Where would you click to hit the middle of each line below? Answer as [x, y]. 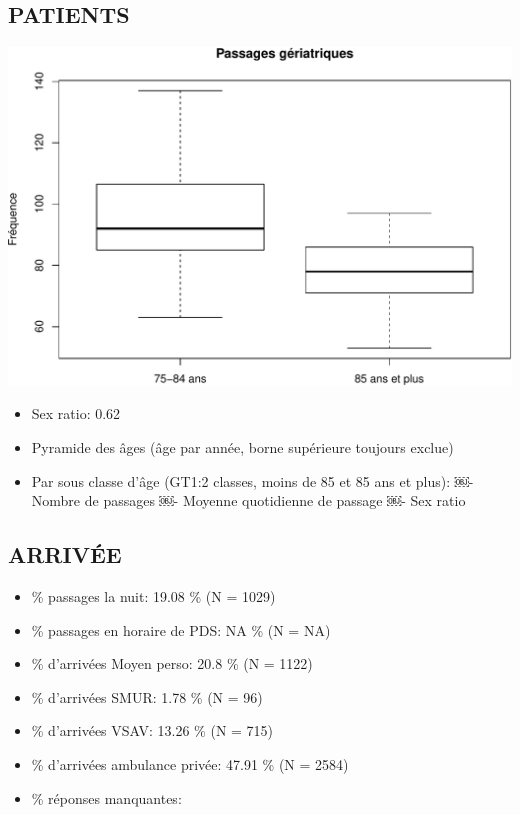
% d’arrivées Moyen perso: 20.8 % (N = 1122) [172, 663]
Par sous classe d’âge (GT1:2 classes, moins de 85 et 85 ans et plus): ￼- [252, 480]
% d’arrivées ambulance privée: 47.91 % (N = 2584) [190, 763]
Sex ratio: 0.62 [76, 413]
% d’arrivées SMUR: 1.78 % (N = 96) [147, 696]
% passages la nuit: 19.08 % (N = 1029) [153, 596]
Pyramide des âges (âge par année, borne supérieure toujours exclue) [242, 447]
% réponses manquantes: [106, 797]
